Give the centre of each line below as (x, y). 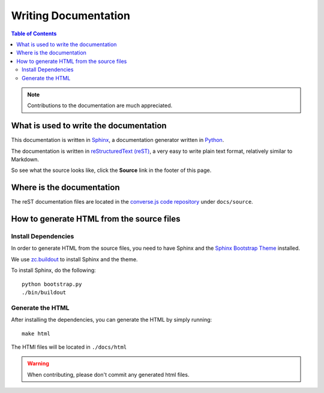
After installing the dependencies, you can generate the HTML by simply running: (112, 320)
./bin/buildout (44, 292)
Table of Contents (34, 34)
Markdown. (25, 159)
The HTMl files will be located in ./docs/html (69, 347)
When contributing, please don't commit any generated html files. (108, 374)
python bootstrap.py (52, 284)
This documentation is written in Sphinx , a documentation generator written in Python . (118, 140)
